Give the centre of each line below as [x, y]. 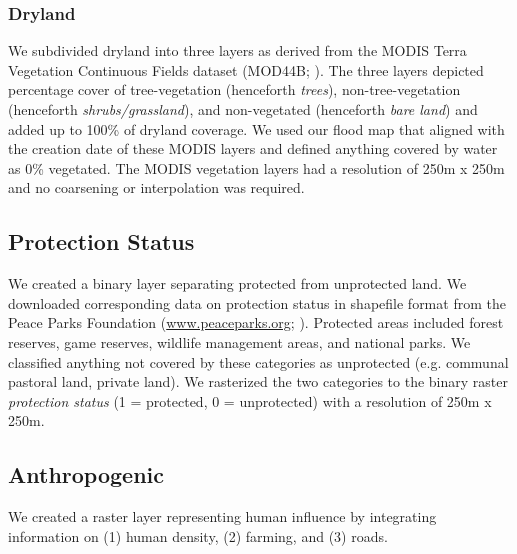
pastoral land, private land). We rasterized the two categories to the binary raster [258, 381]
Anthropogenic [86, 474]
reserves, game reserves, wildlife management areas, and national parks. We [239, 341]
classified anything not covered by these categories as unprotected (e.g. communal [258, 361]
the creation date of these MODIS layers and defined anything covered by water [253, 148]
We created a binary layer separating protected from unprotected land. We [237, 283]
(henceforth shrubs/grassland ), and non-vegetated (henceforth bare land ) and [243, 109]
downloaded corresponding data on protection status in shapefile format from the [257, 302]
